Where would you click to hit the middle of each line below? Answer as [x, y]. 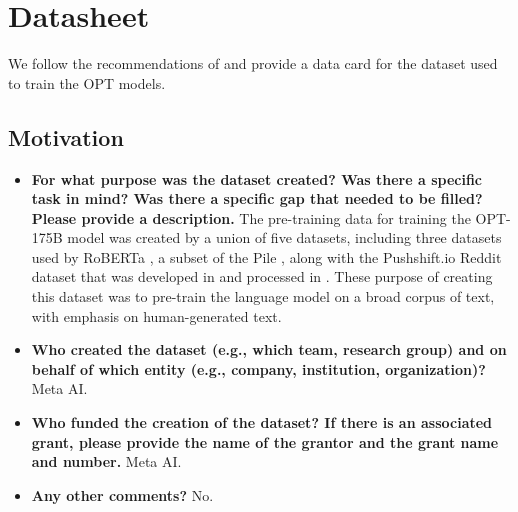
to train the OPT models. [87, 82]
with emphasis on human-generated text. [156, 315]
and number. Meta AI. [106, 461]
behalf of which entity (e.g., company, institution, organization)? [258, 368]
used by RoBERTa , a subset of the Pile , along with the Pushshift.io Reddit [266, 256]
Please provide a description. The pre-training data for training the [251, 217]
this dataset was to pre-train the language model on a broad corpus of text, [263, 296]
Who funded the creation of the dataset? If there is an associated [262, 422]
